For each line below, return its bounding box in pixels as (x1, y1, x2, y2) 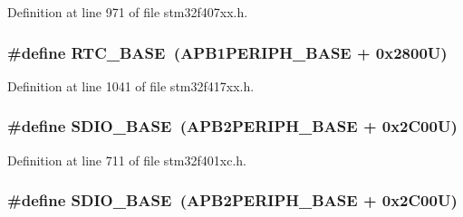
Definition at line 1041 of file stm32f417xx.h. (7, 76, 255, 95)
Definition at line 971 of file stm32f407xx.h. (7, 3, 248, 21)
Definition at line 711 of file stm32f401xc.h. (7, 150, 246, 169)
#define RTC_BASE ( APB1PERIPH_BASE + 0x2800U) (7, 41, 448, 63)
